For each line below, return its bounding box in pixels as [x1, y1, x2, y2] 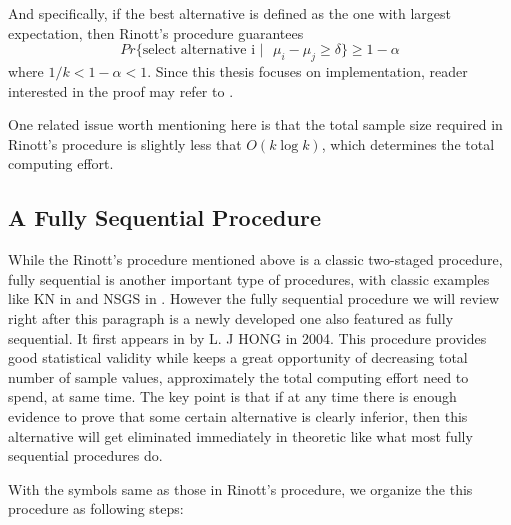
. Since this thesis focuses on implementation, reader [147, 60, 468, 81]
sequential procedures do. [8, 445, 163, 466]
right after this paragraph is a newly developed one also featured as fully [8, 307, 454, 328]
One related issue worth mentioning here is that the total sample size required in [8, 114, 503, 135]
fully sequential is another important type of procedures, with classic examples [8, 268, 490, 289]
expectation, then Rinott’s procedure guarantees [8, 22, 304, 43]
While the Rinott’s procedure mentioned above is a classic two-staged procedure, [8, 249, 503, 270]
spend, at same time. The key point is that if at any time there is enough [8, 386, 457, 407]
